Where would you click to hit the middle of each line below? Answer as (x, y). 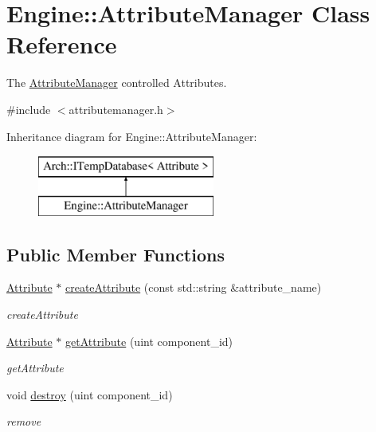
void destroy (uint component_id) (90, 394)
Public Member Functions (116, 254)
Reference (62, 44)
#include (29, 109)
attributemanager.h (116, 109)
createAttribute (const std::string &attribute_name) (193, 287)
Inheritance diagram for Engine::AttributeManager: (132, 136)
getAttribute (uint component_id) (149, 341)
